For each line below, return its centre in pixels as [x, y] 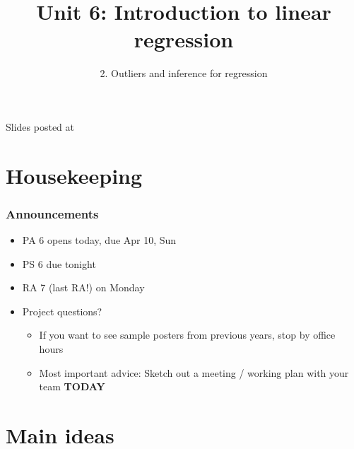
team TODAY [72, 386]
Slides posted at [40, 126]
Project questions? [62, 311]
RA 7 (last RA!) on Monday [83, 287]
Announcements [52, 213]
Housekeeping [74, 175]
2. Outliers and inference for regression [184, 73]
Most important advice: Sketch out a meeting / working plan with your [194, 372]
